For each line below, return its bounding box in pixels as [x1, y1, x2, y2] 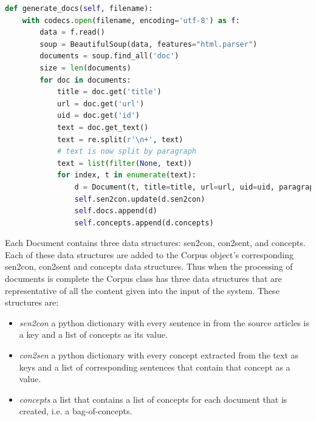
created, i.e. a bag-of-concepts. [19, 405, 132, 417]
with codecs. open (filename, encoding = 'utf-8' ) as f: [22, 16, 240, 25]
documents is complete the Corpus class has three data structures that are [5, 272, 282, 285]
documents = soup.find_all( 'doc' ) [39, 52, 179, 61]
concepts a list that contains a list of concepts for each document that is [19, 392, 287, 405]
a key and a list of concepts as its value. [19, 328, 168, 341]
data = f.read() [39, 28, 105, 37]
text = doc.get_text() [57, 123, 149, 132]
